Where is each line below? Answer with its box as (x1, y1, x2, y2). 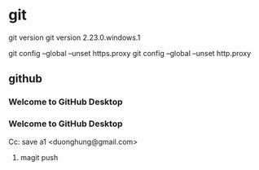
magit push (20, 152, 59, 162)
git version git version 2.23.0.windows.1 (8, 33, 141, 42)
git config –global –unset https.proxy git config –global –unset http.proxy (8, 48, 252, 58)
